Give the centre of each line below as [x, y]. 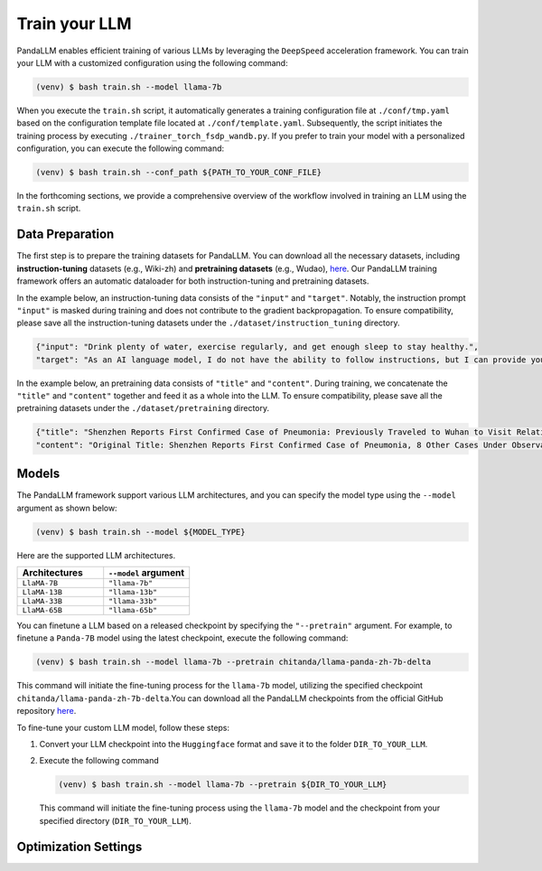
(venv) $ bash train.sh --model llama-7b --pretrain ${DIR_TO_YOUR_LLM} [223, 785]
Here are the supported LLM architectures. [96, 555]
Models [38, 474]
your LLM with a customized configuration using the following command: [152, 62]
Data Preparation [65, 234]
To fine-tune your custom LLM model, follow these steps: [123, 727]
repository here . [47, 711]
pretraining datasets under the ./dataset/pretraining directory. [143, 408]
